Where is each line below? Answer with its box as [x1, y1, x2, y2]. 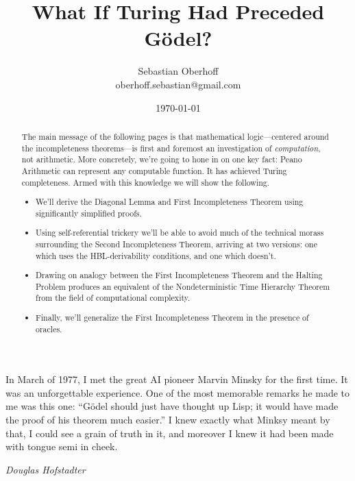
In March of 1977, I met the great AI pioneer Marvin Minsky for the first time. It [5, 372, 348, 386]
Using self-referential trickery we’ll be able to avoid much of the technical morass [36, 227, 324, 238]
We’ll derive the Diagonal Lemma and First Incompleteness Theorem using [36, 196, 304, 208]
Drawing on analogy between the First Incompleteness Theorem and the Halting [36, 269, 323, 281]
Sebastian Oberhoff [138, 64, 219, 78]
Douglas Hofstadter [5, 462, 86, 476]
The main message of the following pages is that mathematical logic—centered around [21, 130, 329, 142]
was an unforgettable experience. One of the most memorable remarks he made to [5, 385, 350, 399]
